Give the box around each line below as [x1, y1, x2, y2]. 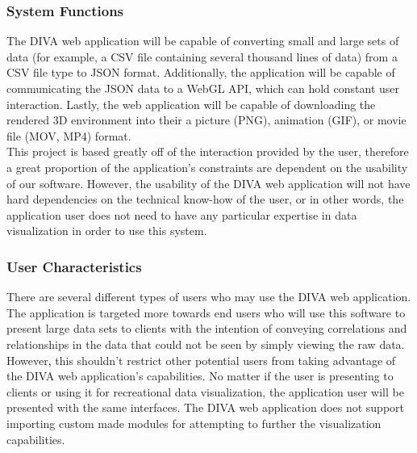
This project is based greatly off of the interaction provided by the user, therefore [6, 143, 409, 160]
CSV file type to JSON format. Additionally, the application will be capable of [6, 64, 395, 81]
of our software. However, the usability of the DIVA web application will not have [6, 174, 411, 191]
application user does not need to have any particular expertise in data [6, 206, 357, 223]
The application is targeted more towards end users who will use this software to [6, 304, 406, 321]
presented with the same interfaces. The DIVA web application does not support [6, 399, 405, 416]
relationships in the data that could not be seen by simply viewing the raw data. [6, 335, 405, 352]
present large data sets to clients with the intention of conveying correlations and [6, 320, 407, 337]
